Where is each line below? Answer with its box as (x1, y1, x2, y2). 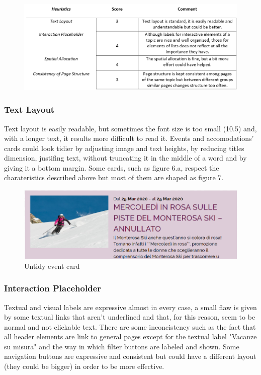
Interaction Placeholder (4, 282, 102, 294)
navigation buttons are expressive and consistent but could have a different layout (4, 351, 256, 361)
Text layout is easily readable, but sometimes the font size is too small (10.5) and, (4, 123, 257, 133)
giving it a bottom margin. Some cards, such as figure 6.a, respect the (4, 162, 219, 173)
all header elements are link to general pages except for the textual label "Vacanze (4, 331, 257, 342)
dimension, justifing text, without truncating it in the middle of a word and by (4, 153, 247, 163)
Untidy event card (24, 260, 80, 271)
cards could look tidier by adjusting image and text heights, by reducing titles (4, 142, 244, 153)
